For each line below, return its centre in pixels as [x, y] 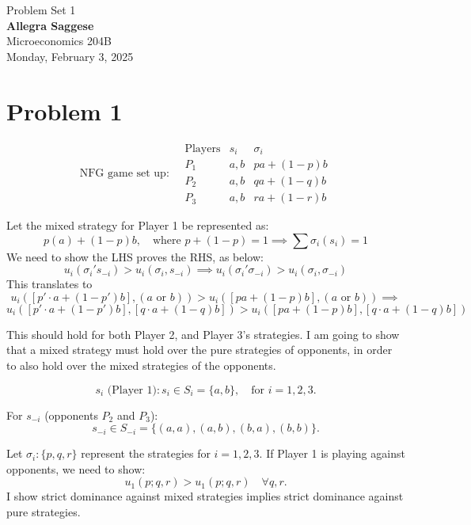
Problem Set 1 [41, 10]
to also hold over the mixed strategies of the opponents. [141, 365]
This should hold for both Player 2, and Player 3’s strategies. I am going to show [203, 334]
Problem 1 [65, 110]
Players [203, 148]
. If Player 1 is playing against [332, 453]
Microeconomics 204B [59, 41]
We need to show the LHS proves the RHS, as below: [135, 256]
